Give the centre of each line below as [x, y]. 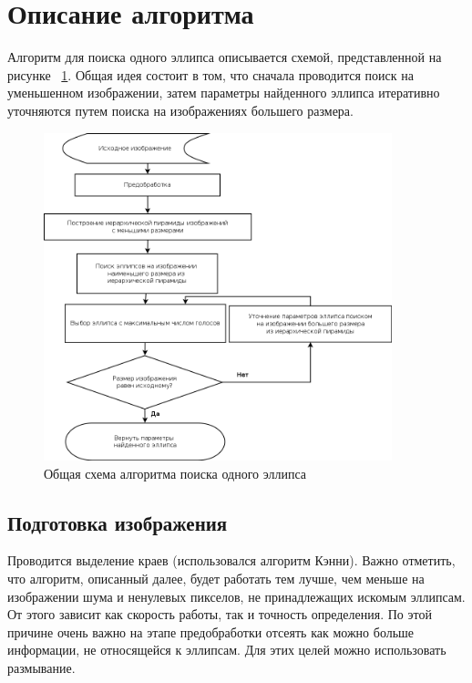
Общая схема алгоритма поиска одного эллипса [175, 473]
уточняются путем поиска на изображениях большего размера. [180, 110]
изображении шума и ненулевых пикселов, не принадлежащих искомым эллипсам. [236, 596]
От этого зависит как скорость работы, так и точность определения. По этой [220, 614]
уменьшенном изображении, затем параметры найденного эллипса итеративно [224, 93]
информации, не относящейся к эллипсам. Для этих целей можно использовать [227, 650]
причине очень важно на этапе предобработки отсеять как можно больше [211, 631]
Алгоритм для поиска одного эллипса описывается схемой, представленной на [225, 57]
